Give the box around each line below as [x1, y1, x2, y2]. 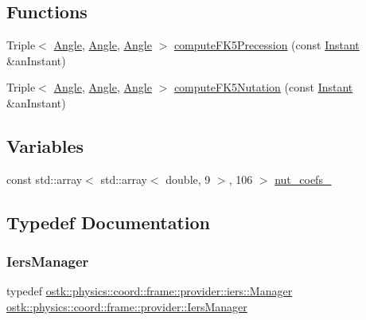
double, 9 [165, 170, 211, 187]
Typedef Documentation [6, 209, 210, 234]
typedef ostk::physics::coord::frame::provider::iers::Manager [6, 283, 293, 299]
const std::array [6, 170, 83, 187]
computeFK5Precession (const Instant [173, 37, 360, 53]
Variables [6, 133, 84, 158]
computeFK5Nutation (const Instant [173, 79, 353, 96]
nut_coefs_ [274, 170, 332, 187]
